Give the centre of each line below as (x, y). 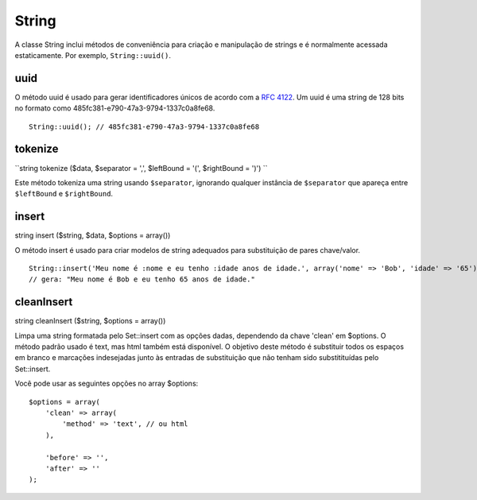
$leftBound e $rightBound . (64, 194)
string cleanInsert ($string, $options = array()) (90, 321)
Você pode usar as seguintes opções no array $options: (107, 384)
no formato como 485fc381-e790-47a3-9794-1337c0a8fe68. (115, 108)
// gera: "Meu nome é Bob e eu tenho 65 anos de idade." (142, 279)
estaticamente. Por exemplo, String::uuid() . (93, 55)
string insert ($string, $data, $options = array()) (93, 235)
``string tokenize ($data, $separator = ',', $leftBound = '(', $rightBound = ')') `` (141, 168)
